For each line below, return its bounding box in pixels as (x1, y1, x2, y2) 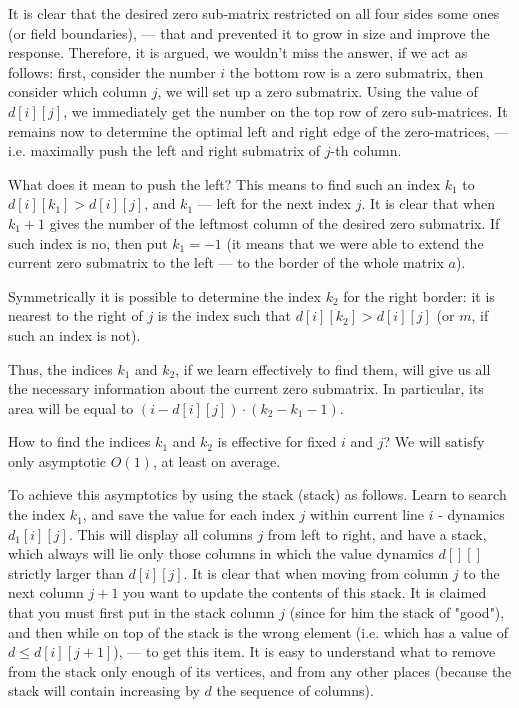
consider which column (8, 81, 147, 102)
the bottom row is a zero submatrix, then (229, 61, 484, 82)
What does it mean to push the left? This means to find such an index (8, 173, 441, 194)
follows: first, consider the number (8, 61, 216, 82)
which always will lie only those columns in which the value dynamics (8, 543, 434, 564)
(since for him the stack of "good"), (289, 602, 505, 623)
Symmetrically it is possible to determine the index (8, 285, 321, 306)
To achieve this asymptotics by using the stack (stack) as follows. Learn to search (8, 484, 507, 505)
